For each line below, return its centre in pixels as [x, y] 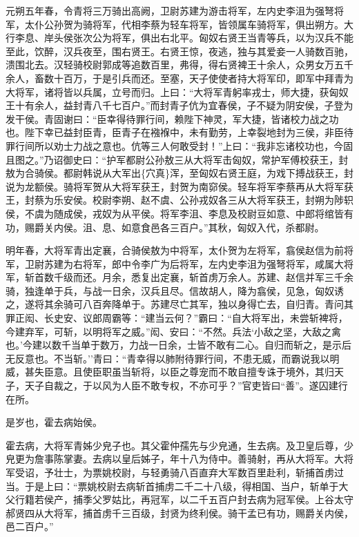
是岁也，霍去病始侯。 [54, 422]
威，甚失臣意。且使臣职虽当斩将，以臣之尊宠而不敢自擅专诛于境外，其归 [170, 372]
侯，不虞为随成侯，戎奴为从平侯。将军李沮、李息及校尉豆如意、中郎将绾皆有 [179, 213]
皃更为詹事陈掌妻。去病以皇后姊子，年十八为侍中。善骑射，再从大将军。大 [175, 459]
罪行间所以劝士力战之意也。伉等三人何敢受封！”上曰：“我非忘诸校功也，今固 [179, 145]
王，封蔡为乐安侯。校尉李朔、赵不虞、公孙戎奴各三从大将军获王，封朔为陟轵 [179, 200]
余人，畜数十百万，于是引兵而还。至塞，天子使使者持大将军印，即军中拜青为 [179, 78]
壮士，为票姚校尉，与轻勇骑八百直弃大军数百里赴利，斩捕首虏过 [198, 472]
